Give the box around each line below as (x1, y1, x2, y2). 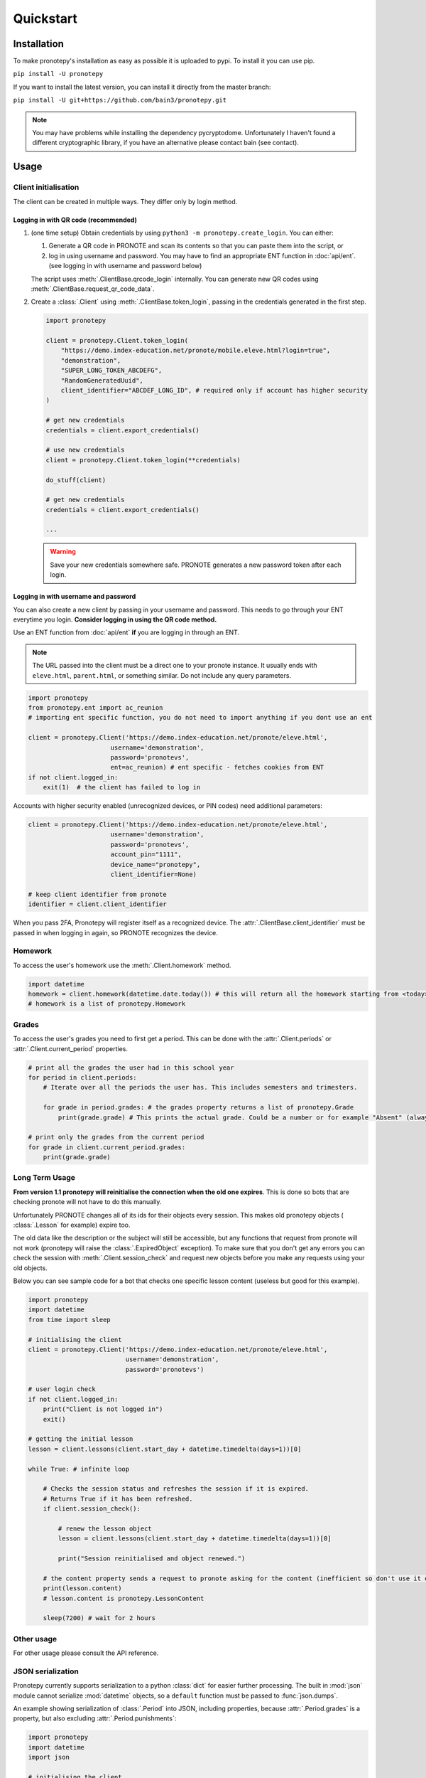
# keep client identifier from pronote (28, 890, 167, 898)
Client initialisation (13, 182, 80, 192)
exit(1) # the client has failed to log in (43, 783, 201, 792)
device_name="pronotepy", (110, 861, 201, 868)
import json (28, 1753, 70, 1762)
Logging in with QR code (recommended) (13, 215, 138, 224)
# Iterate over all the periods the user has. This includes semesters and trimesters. (43, 1083, 358, 1092)
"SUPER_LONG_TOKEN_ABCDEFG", (60, 366, 163, 375)
